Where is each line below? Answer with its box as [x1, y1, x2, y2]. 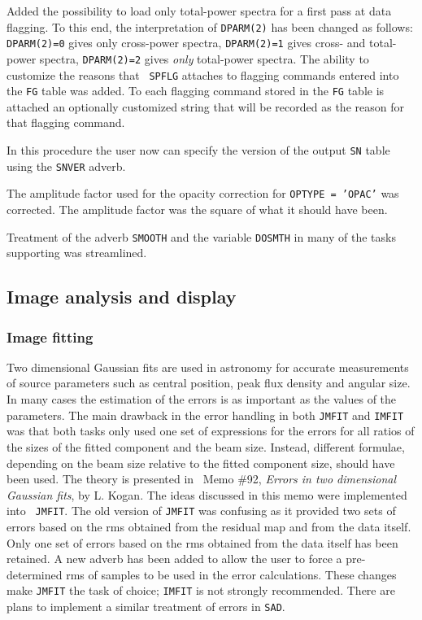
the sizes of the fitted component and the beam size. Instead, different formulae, [7, 438, 405, 455]
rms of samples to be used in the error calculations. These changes [66, 565, 397, 583]
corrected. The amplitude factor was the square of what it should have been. [7, 201, 388, 218]
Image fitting [7, 326, 94, 347]
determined [7, 565, 63, 583]
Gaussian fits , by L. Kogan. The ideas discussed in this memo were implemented [7, 486, 407, 503]
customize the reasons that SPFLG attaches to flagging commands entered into [7, 66, 399, 83]
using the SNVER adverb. [7, 157, 126, 174]
